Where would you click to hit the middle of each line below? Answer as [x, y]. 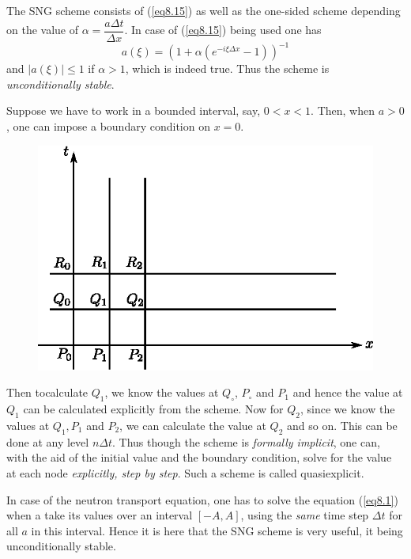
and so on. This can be [342, 425]
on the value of [42, 30]
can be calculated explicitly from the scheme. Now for [153, 409]
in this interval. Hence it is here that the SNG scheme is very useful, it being [217, 530]
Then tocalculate [47, 392]
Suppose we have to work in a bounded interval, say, [134, 110]
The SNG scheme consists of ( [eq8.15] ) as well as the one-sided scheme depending [204, 10]
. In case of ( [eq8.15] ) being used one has [223, 30]
